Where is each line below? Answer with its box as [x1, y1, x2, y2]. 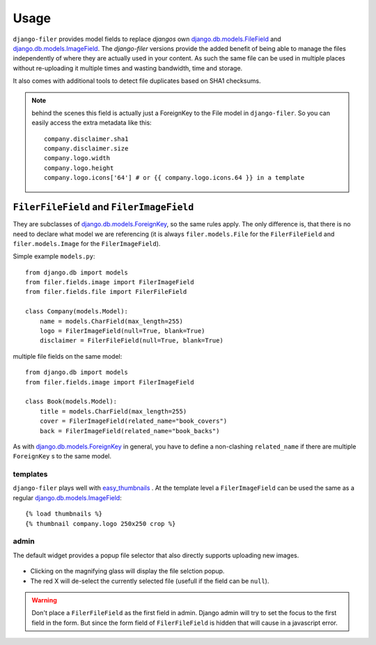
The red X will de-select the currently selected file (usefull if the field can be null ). [30, 577, 269, 585]
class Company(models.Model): [25, 307, 129, 316]
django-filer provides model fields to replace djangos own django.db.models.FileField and [13, 35, 281, 43]
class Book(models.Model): [25, 398, 118, 405]
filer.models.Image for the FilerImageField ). [13, 239, 161, 247]
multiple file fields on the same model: [13, 352, 123, 360]
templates [13, 469, 48, 479]
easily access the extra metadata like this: [31, 118, 152, 127]
